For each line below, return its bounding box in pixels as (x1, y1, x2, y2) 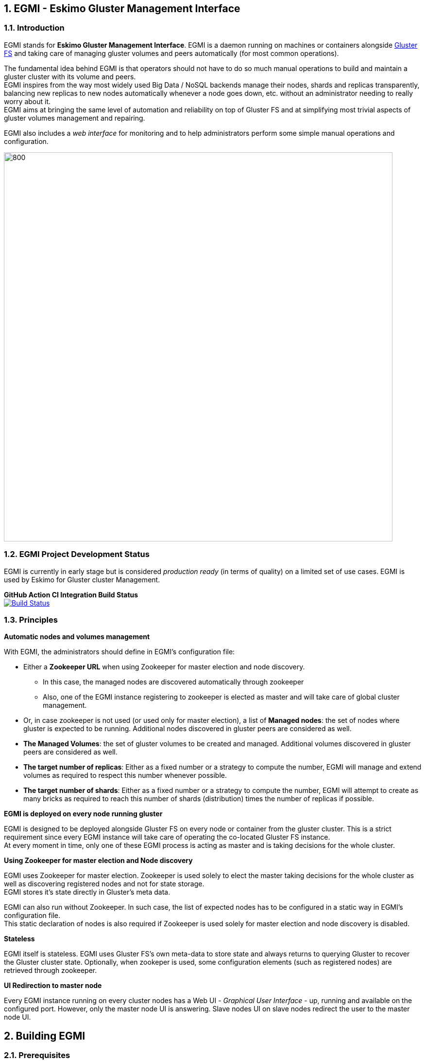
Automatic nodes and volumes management (4, 632, 150, 641)
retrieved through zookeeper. (4, 966, 97, 975)
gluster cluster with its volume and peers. (4, 72, 136, 81)
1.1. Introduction (4, 23, 65, 33)
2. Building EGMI (4, 1029, 85, 1042)
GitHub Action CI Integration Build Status (4, 590, 138, 599)
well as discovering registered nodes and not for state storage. (4, 880, 204, 888)
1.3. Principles (4, 614, 58, 625)
